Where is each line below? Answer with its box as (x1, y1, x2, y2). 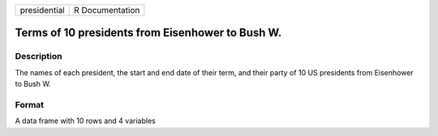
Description (15, 51, 62, 62)
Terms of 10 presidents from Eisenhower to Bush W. (15, 26, 282, 40)
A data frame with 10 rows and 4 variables (15, 116, 156, 125)
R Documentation (73, 5, 140, 15)
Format (15, 99, 45, 110)
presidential (19, 5, 65, 15)
